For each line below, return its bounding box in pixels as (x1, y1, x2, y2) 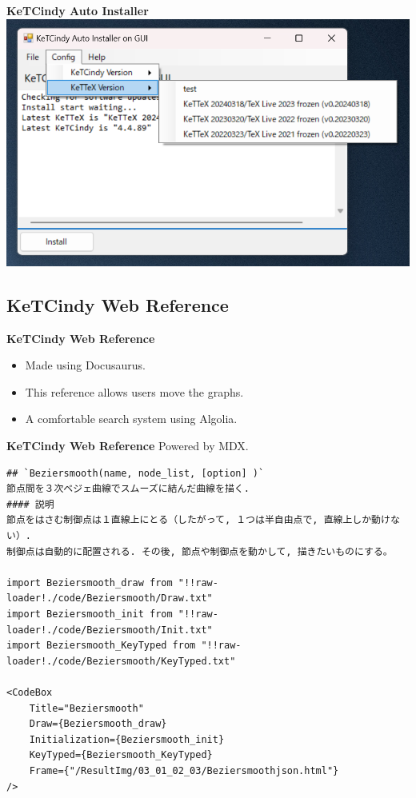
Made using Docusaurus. (25, 357, 146, 373)
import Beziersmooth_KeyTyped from (6, 640, 196, 652)
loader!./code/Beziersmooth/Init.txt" (6, 624, 213, 636)
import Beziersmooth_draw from (6, 577, 173, 589)
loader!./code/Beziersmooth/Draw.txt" (6, 593, 213, 604)
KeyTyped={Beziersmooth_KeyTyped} (29, 749, 213, 761)
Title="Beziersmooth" (29, 702, 144, 714)
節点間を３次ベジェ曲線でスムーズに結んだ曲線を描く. (6, 483, 250, 495)
